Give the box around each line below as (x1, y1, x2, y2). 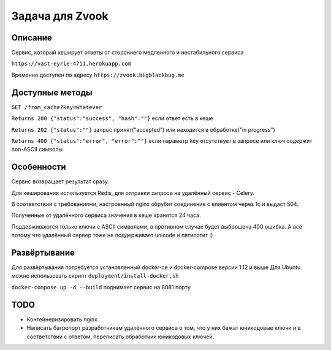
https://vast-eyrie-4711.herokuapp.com (11, 60, 131, 67)
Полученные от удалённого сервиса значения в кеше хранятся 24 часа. (11, 211, 202, 219)
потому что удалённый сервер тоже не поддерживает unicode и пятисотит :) (11, 232, 213, 239)
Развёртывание (11, 247, 75, 257)
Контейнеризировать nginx (26, 316, 98, 323)
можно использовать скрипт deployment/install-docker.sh (11, 272, 179, 280)
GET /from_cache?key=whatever (11, 104, 102, 110)
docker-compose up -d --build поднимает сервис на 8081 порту (11, 283, 191, 291)
